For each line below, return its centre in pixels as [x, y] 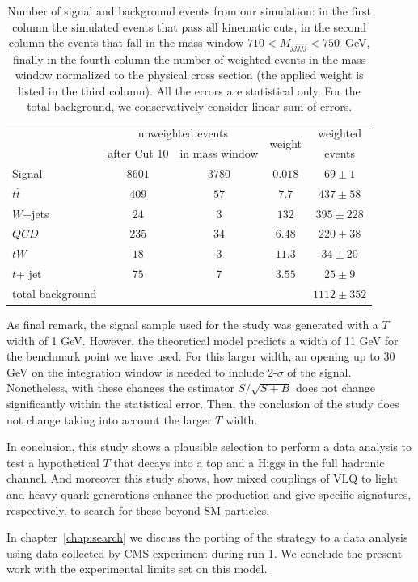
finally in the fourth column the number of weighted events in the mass [189, 59]
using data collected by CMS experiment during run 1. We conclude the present [205, 552]
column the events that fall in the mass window [126, 42]
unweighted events [183, 133]
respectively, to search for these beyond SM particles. [138, 510]
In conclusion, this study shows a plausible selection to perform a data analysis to [209, 447]
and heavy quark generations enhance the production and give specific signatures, [209, 494]
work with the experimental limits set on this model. [137, 569]
